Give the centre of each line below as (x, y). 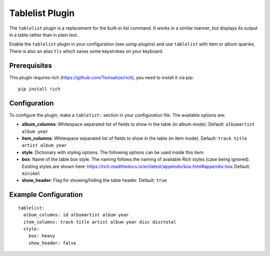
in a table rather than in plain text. (44, 35)
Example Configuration (46, 195)
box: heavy (42, 236)
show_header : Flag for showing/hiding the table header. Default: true (94, 180)
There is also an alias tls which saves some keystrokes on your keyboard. (86, 51)
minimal (31, 174)
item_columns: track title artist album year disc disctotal (100, 222)
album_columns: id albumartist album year (76, 215)
